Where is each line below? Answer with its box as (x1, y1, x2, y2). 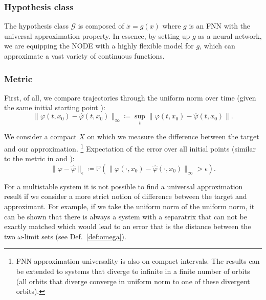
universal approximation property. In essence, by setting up (4, 30, 190, 41)
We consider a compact (4, 131, 77, 142)
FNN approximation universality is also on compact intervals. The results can (16, 256, 260, 266)
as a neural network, (198, 30, 262, 41)
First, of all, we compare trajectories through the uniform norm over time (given (4, 92, 256, 103)
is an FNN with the (189, 20, 251, 31)
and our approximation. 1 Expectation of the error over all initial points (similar (4, 142, 256, 154)
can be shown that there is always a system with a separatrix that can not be (4, 211, 247, 221)
